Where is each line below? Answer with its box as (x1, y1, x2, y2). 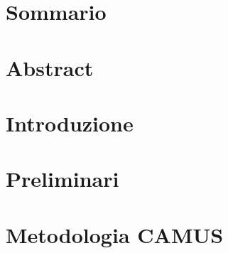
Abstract (6, 53, 94, 82)
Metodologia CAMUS (6, 220, 224, 249)
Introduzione (6, 108, 134, 137)
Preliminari (6, 164, 119, 193)
